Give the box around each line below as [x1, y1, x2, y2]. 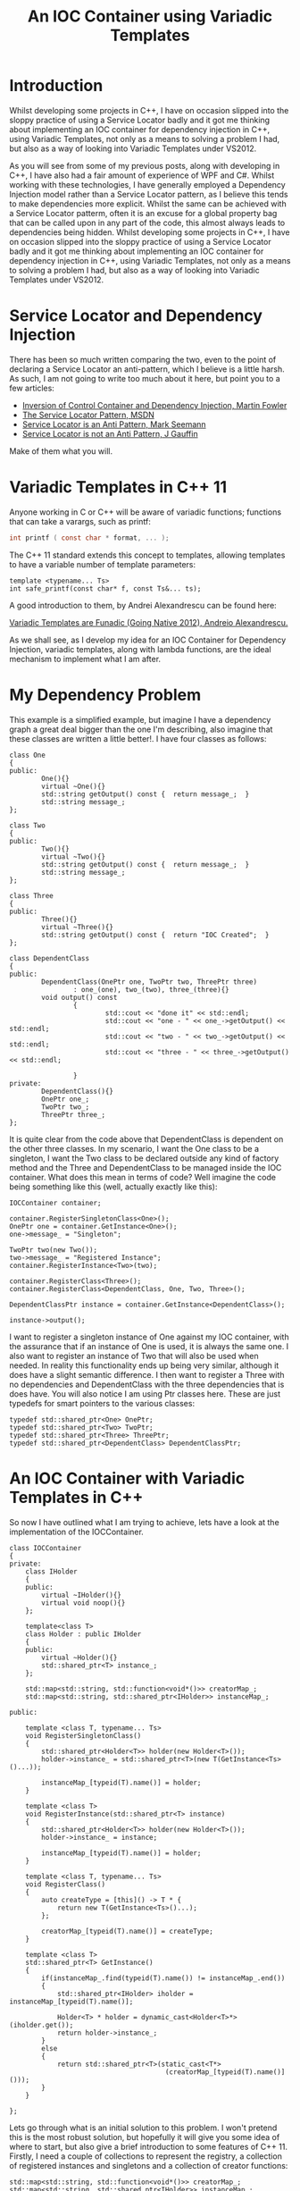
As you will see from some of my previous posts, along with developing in [9, 160, 280, 171]
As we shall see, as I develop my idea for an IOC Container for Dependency [9, 634, 287, 645]
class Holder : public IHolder [25, 1629, 142, 1639]
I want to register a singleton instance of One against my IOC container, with [9, 1331, 289, 1342]
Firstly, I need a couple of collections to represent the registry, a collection [9, 2151, 283, 2162]
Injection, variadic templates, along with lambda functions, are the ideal [9, 643, 271, 654]
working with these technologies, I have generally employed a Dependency [9, 179, 286, 189]
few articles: [9, 382, 55, 393]
